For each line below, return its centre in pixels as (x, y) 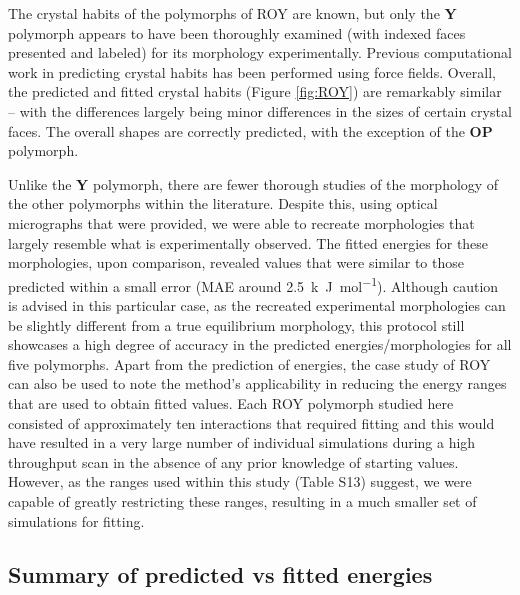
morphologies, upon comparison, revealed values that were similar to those (236, 262)
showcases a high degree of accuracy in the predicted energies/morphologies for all (260, 344)
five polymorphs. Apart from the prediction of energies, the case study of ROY (249, 363)
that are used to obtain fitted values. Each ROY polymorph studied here (231, 402)
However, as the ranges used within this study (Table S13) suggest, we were (240, 481)
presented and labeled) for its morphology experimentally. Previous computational (260, 52)
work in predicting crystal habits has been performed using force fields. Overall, (252, 71)
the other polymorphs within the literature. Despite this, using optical (223, 203)
